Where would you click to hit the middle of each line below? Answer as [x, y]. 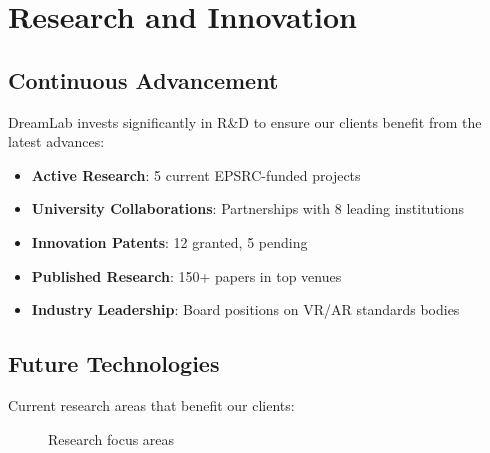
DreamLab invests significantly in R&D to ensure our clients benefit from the [245, 121]
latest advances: [56, 141]
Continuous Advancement [143, 79]
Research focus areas [111, 438]
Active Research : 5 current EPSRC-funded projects [196, 174]
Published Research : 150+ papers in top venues [186, 275]
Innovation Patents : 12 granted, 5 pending [169, 241]
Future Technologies [114, 363]
